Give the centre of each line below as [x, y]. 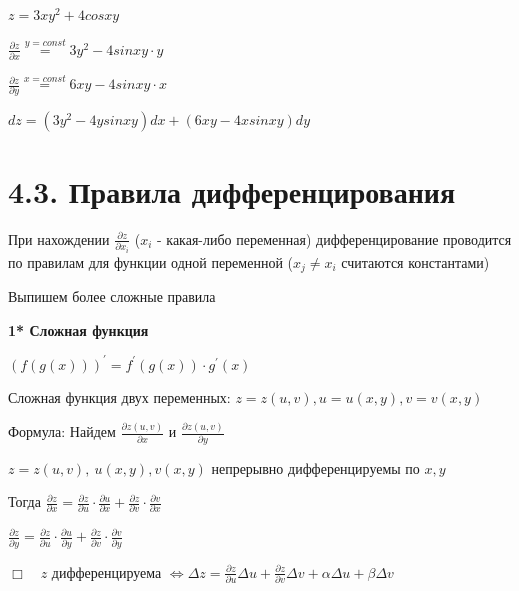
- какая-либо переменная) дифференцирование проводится [334, 238]
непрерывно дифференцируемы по [315, 467]
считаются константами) [415, 261]
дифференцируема [106, 571]
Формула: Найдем [62, 431]
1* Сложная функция [78, 329]
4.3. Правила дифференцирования [232, 190]
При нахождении [59, 238]
